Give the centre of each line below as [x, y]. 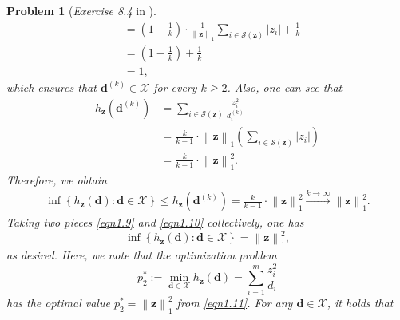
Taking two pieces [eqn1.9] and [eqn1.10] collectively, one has [155, 222]
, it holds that [360, 302]
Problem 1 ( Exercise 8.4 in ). [81, 10]
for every [175, 87]
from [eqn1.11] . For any [235, 302]
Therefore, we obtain [57, 179]
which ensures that [51, 87]
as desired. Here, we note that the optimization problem [142, 255]
